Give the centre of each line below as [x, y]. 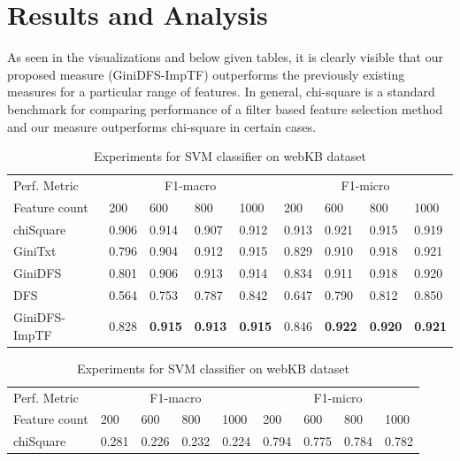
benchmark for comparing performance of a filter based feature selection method [225, 108]
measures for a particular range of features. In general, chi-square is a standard [221, 92]
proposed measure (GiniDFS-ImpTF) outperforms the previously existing [206, 74]
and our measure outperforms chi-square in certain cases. [162, 126]
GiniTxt [35, 251]
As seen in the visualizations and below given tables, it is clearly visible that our [225, 57]
